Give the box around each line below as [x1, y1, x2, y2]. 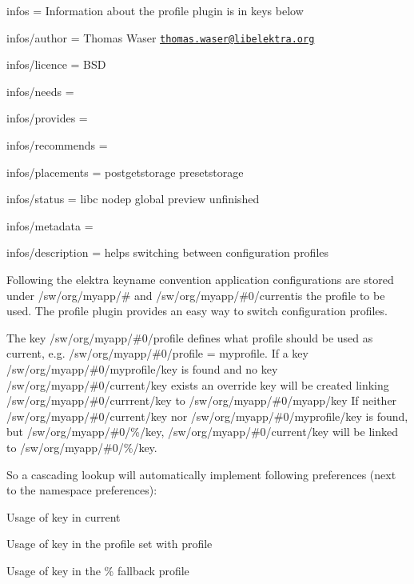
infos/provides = [6, 110, 88, 126]
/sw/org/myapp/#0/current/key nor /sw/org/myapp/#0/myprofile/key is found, [6, 407, 408, 424]
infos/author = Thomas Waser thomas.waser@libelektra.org [6, 29, 315, 46]
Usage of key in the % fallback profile [6, 562, 189, 578]
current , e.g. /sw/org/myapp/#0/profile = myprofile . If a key [6, 345, 309, 362]
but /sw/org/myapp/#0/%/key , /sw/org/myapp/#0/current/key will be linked [6, 423, 398, 440]
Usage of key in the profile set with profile [6, 535, 213, 552]
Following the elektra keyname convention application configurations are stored [6, 271, 394, 287]
